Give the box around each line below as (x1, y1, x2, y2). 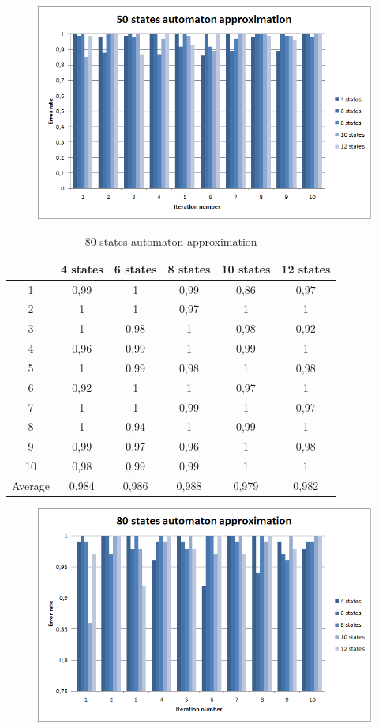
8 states (167, 260, 211, 277)
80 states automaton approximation (84, 233, 257, 250)
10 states (221, 260, 271, 277)
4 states (60, 260, 103, 277)
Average (12, 477, 50, 493)
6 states (114, 260, 157, 277)
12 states (281, 260, 331, 277)
